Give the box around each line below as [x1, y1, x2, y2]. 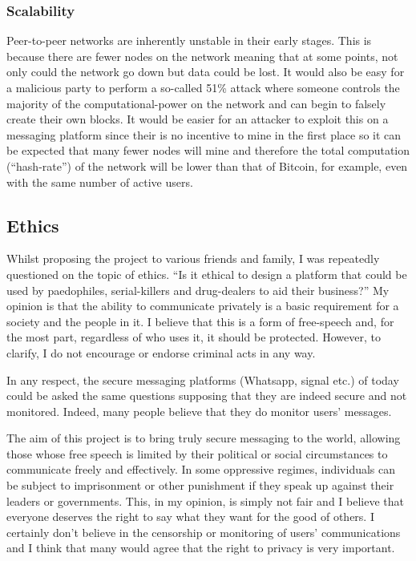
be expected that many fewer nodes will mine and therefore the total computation [6, 142, 410, 159]
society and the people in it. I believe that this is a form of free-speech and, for [6, 313, 394, 329]
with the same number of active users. [6, 173, 193, 190]
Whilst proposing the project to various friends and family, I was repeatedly [6, 250, 380, 267]
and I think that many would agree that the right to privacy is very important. [6, 539, 395, 556]
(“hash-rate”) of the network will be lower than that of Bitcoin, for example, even [6, 157, 408, 174]
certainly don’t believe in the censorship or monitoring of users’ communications [6, 523, 401, 540]
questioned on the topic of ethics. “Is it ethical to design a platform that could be [6, 265, 407, 282]
